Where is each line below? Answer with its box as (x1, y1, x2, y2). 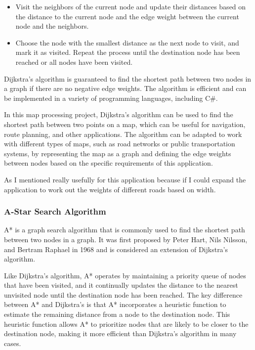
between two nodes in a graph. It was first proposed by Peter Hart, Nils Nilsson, (4, 234, 248, 244)
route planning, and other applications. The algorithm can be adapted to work (4, 129, 242, 139)
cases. (4, 338, 21, 348)
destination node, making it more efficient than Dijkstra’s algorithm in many (4, 328, 237, 339)
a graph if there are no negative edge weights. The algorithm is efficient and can (4, 83, 247, 93)
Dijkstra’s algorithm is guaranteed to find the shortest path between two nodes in (4, 73, 252, 84)
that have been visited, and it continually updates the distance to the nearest (4, 280, 238, 290)
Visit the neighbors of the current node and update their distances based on (15, 1, 246, 11)
